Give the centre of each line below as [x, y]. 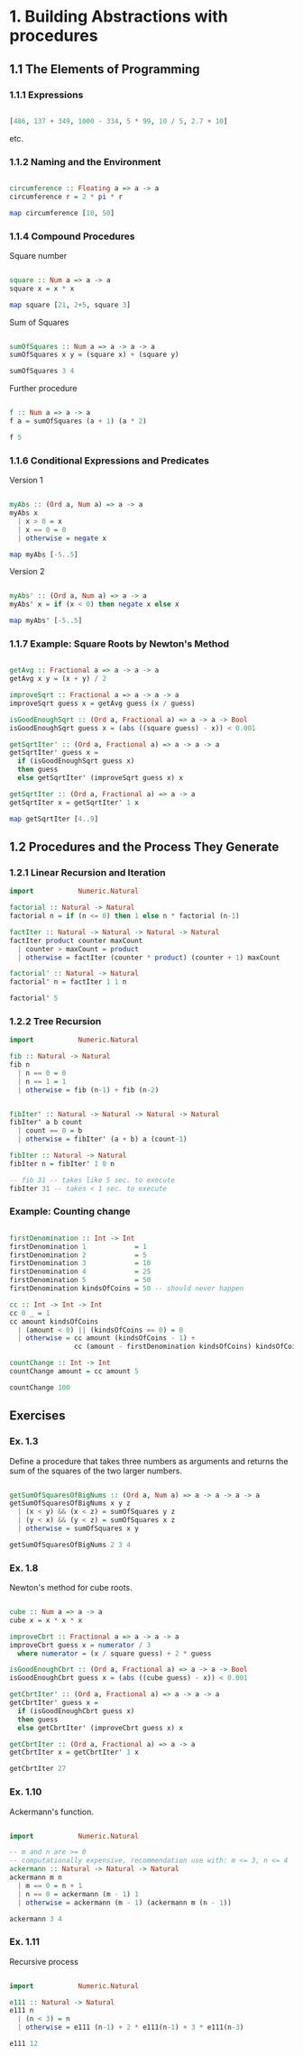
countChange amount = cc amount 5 [74, 1372]
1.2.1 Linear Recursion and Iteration [87, 872]
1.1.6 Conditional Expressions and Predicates [110, 460]
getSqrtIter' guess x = [54, 753]
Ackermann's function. [52, 1812]
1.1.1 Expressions [46, 95]
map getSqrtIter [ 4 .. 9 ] [54, 819]
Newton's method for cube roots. [71, 1588]
